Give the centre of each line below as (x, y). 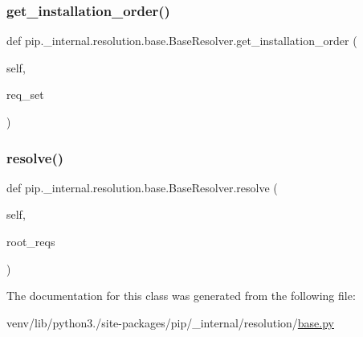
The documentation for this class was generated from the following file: (181, 296)
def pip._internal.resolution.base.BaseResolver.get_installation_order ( (182, 41)
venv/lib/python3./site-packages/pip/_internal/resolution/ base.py (171, 322)
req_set (25, 95)
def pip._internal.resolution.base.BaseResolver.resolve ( (142, 187)
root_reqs (31, 241)
